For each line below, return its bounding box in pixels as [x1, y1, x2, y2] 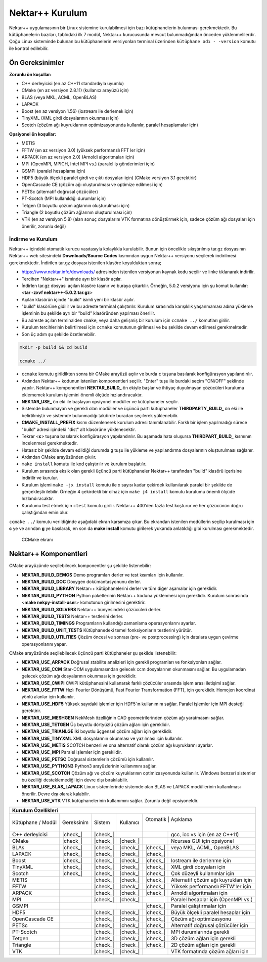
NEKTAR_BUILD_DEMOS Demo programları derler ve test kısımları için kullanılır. [21, 572, 184, 577]
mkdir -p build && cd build [19, 344, 88, 350]
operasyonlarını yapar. [21, 641, 67, 647]
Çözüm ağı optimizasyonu [171, 915, 232, 922]
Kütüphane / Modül [12, 819, 57, 826]
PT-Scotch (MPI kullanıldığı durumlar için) [21, 195, 106, 201]
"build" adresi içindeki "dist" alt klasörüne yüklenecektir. [21, 426, 136, 433]
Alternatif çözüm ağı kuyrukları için [171, 876, 252, 883]
